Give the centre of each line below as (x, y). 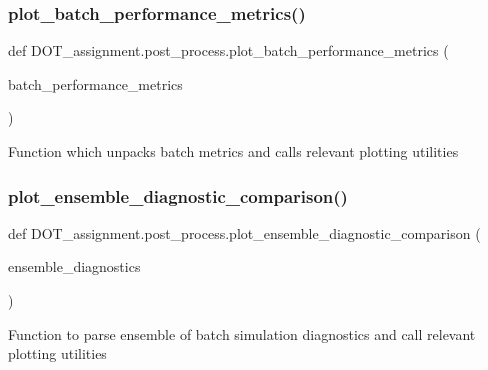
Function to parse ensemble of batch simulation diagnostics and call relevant (242, 333)
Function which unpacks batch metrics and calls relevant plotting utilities (233, 151)
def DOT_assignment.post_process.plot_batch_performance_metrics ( (228, 50)
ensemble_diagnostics (74, 266)
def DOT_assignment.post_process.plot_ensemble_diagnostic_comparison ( (244, 232)
